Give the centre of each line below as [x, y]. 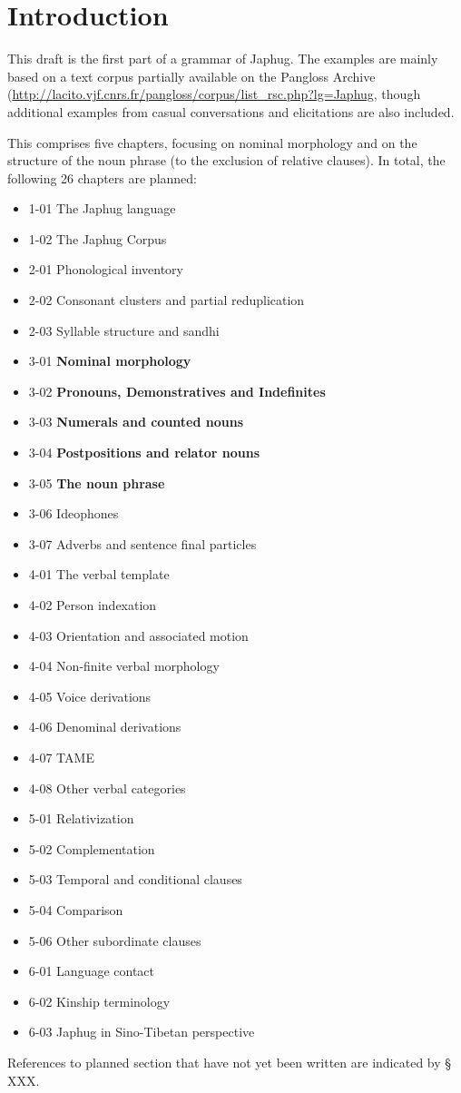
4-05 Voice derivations [90, 696]
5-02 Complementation [92, 848]
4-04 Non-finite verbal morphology [124, 666]
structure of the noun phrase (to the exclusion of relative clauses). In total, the [226, 160]
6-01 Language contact [92, 971]
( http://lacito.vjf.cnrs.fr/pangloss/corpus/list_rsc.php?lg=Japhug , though [214, 94]
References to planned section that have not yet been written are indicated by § [230, 1062]
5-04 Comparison [76, 909]
